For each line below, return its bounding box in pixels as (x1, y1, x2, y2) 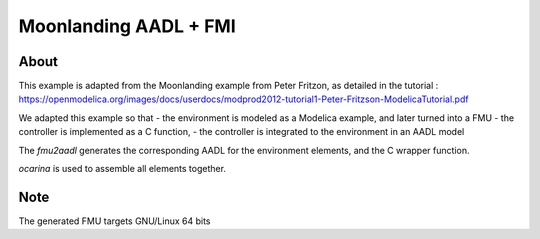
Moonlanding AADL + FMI (18, 15, 237, 37)
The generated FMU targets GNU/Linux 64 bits (18, 215, 211, 227)
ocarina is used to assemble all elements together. (18, 163, 227, 175)
